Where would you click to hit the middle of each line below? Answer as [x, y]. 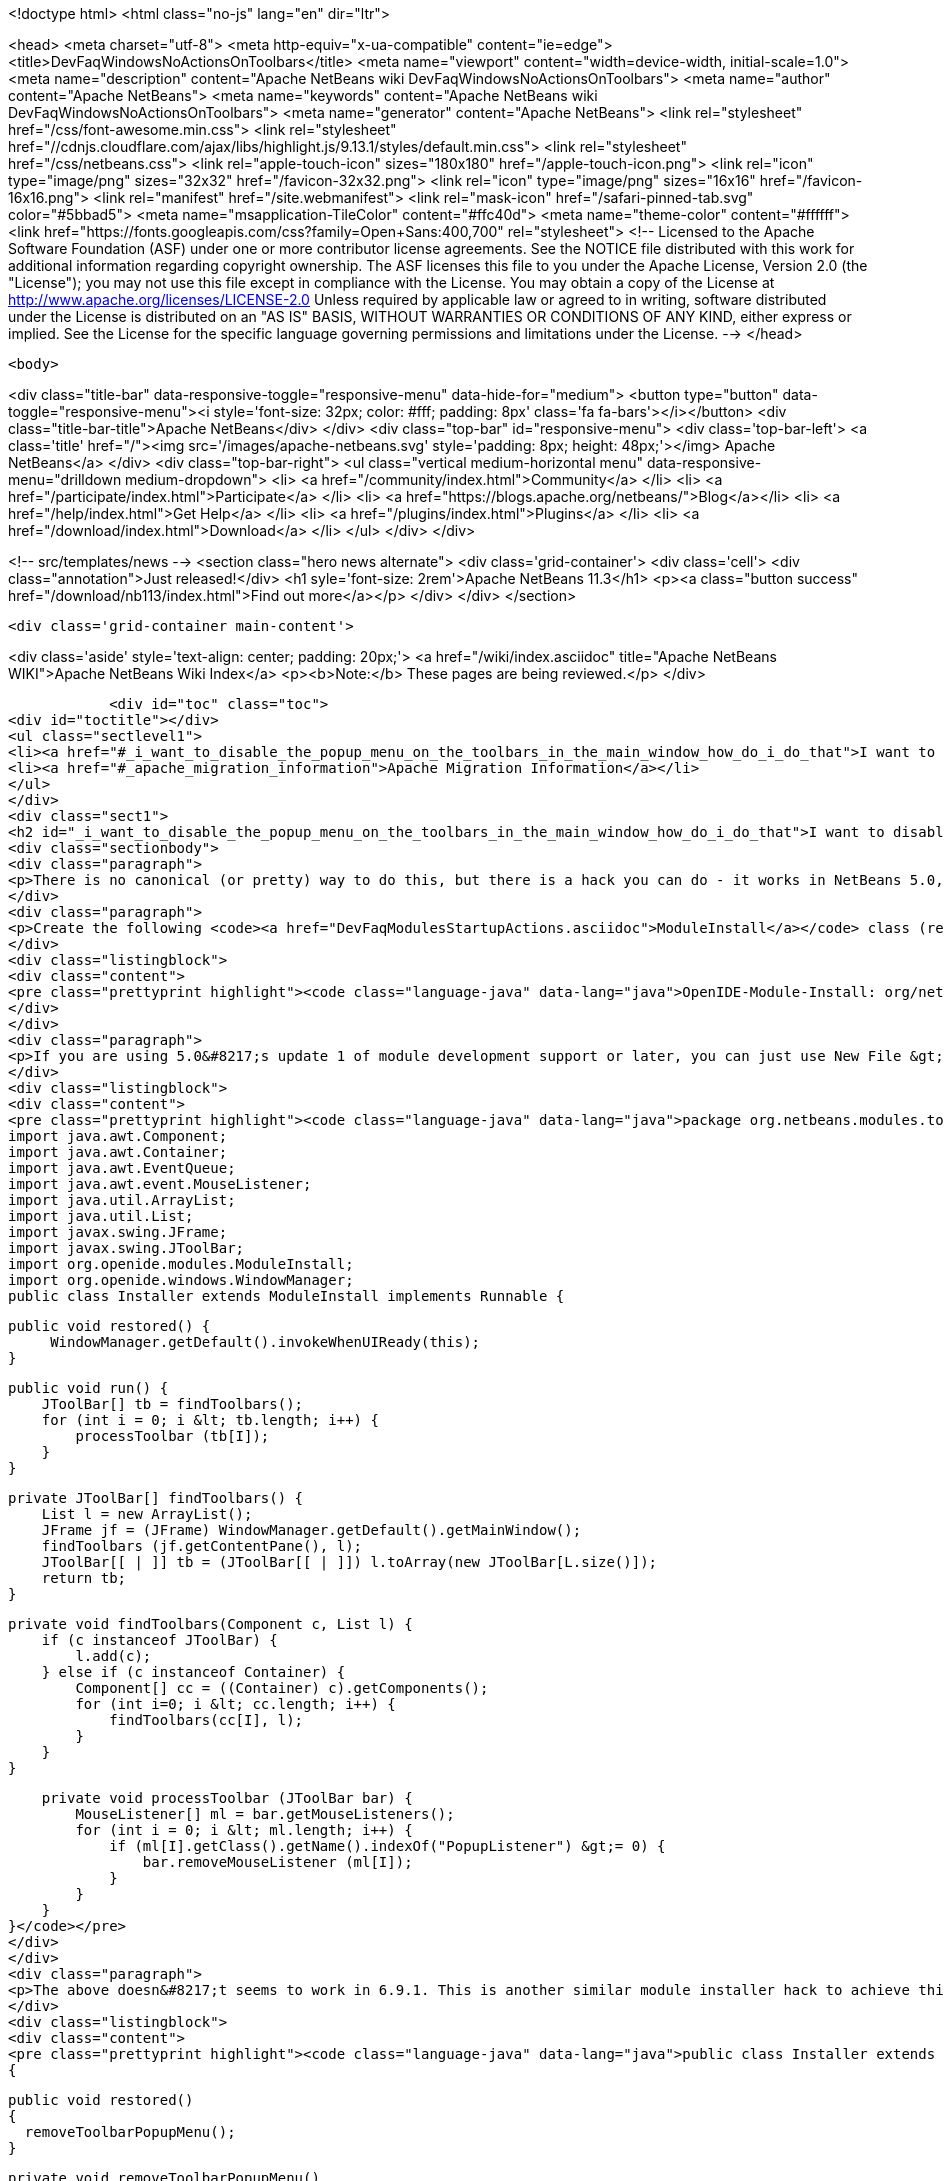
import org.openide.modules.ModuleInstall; [181, 1264]
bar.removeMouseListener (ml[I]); [277, 1862]
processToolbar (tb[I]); [172, 1436]
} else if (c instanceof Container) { [193, 1672]
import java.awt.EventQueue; [122, 1168]
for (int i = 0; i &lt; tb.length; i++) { [210, 1420]
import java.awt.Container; [118, 1152]
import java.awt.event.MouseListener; [160, 1184]
